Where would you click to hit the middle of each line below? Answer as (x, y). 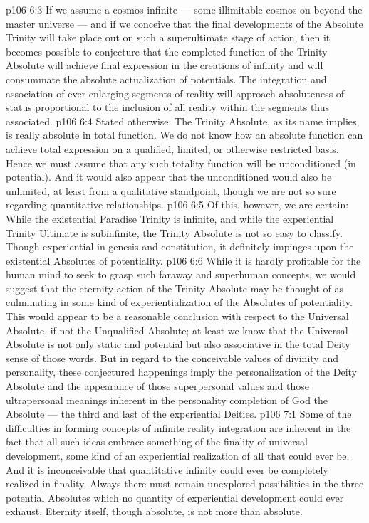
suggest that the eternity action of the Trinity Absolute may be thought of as (175, 288)
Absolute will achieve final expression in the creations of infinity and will (165, 65)
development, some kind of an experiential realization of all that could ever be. (178, 455)
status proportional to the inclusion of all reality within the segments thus (168, 107)
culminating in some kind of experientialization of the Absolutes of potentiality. (179, 302)
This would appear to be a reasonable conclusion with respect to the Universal (177, 316)
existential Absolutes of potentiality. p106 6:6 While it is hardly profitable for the (183, 260)
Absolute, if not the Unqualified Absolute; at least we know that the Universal (177, 330)
